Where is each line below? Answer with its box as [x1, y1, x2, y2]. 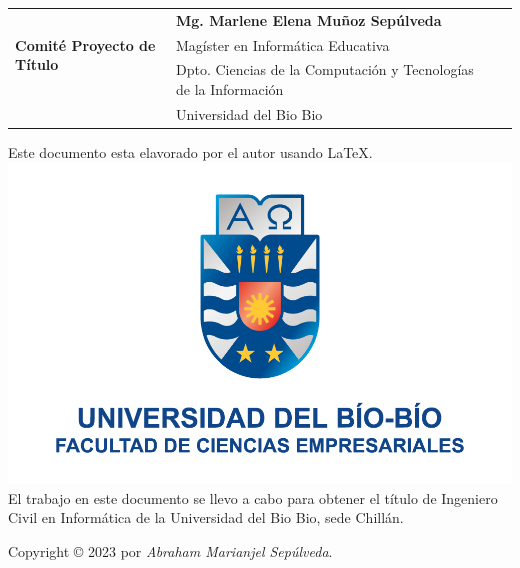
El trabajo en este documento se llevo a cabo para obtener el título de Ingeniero [8, 487, 498, 508]
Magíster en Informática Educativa [176, 34, 390, 55]
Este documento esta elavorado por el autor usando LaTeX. [8, 141, 373, 162]
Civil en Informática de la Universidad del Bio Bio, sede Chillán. [8, 507, 404, 528]
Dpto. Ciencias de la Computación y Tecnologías [176, 59, 474, 80]
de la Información [176, 79, 284, 100]
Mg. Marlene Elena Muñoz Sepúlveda [176, 9, 442, 30]
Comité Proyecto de [15, 34, 156, 55]
